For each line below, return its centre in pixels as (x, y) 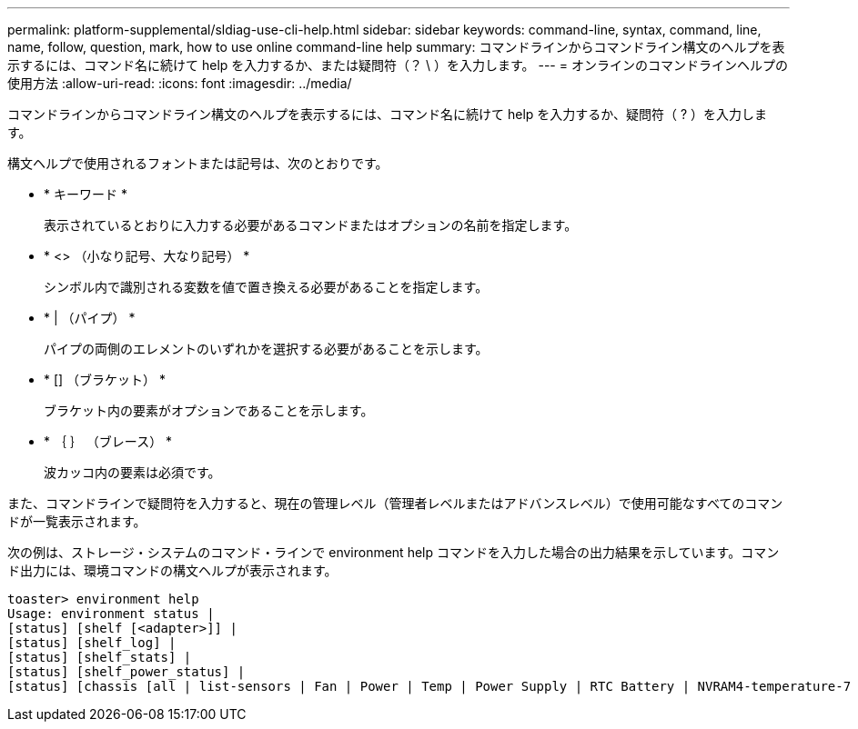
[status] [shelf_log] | (92, 643)
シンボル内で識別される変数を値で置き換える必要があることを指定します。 (266, 287)
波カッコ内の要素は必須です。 (132, 472)
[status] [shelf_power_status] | (126, 672)
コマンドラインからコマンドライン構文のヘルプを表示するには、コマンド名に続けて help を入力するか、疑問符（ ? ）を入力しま (388, 114)
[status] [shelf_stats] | (100, 657)
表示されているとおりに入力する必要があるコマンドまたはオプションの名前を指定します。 (311, 225)
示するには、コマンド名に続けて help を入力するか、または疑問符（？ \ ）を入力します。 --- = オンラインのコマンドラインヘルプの (398, 65)
